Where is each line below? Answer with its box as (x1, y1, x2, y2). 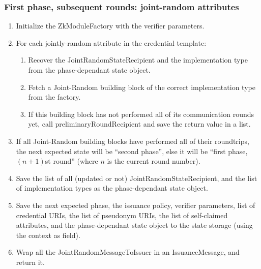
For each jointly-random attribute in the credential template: (16, 37, 207, 48)
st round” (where (45, 156, 98, 166)
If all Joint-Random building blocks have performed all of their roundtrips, (16, 135, 249, 146)
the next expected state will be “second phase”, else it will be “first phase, (16, 145, 248, 156)
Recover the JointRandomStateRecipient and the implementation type (28, 54, 248, 65)
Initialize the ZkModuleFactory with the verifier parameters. (16, 20, 205, 31)
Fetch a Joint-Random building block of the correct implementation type (28, 81, 255, 92)
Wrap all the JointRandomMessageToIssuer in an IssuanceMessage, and (16, 247, 240, 257)
